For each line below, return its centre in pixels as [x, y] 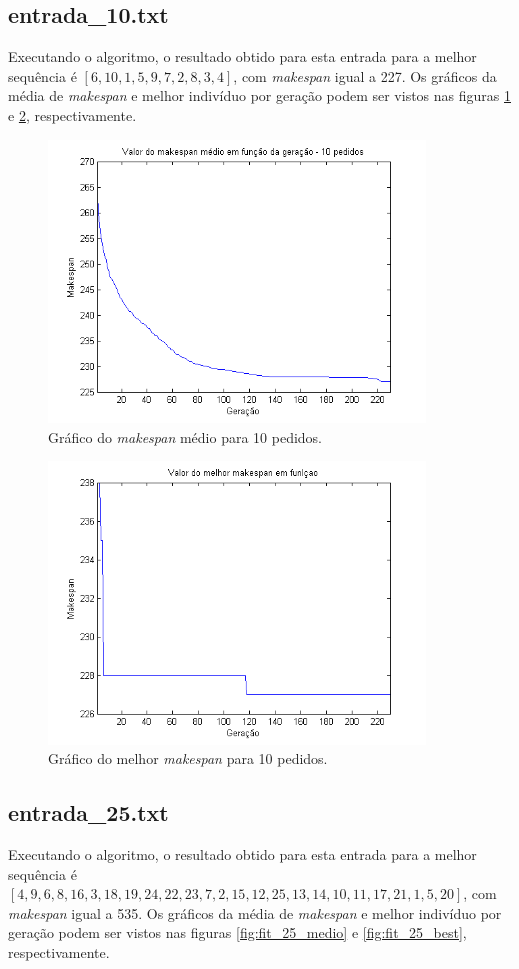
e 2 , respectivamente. [72, 114]
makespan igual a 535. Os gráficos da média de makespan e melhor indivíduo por [255, 912]
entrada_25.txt [88, 812]
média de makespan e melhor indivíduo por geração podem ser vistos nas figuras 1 [259, 95]
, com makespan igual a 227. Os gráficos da [365, 75]
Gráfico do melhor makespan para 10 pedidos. [188, 758]
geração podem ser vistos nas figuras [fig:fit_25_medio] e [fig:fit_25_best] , [237, 932]
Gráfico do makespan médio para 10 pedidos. [185, 436]
